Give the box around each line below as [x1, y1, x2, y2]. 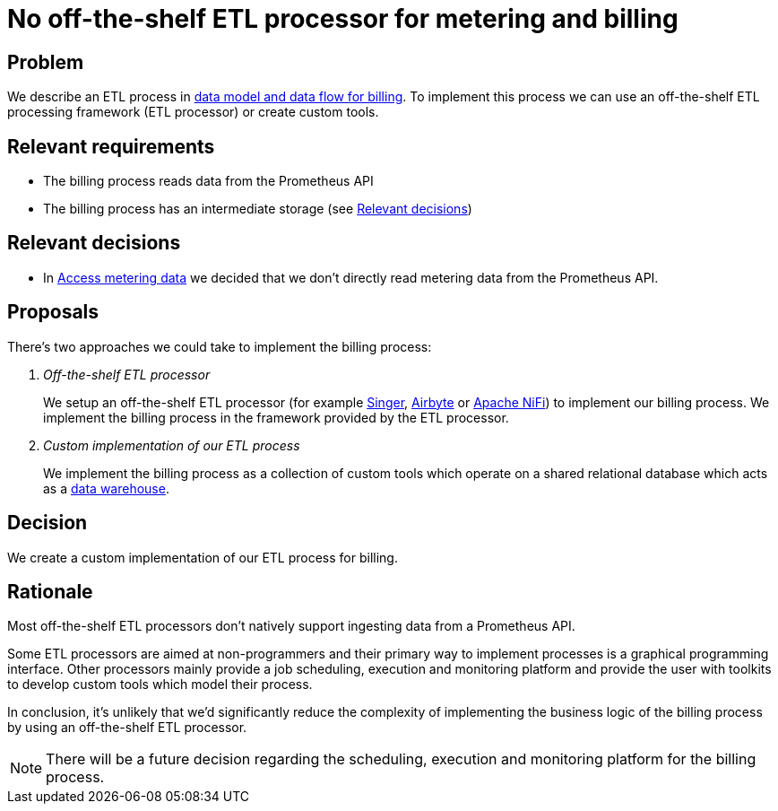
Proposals [7, 301, 99, 324]
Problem [7, 50, 84, 74]
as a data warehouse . [43, 480, 169, 496]
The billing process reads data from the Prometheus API [43, 173, 374, 189]
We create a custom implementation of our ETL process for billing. [7, 549, 398, 565]
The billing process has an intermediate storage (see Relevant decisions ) [43, 201, 472, 217]
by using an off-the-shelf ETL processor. [7, 719, 247, 736]
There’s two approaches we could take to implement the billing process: [7, 338, 432, 354]
